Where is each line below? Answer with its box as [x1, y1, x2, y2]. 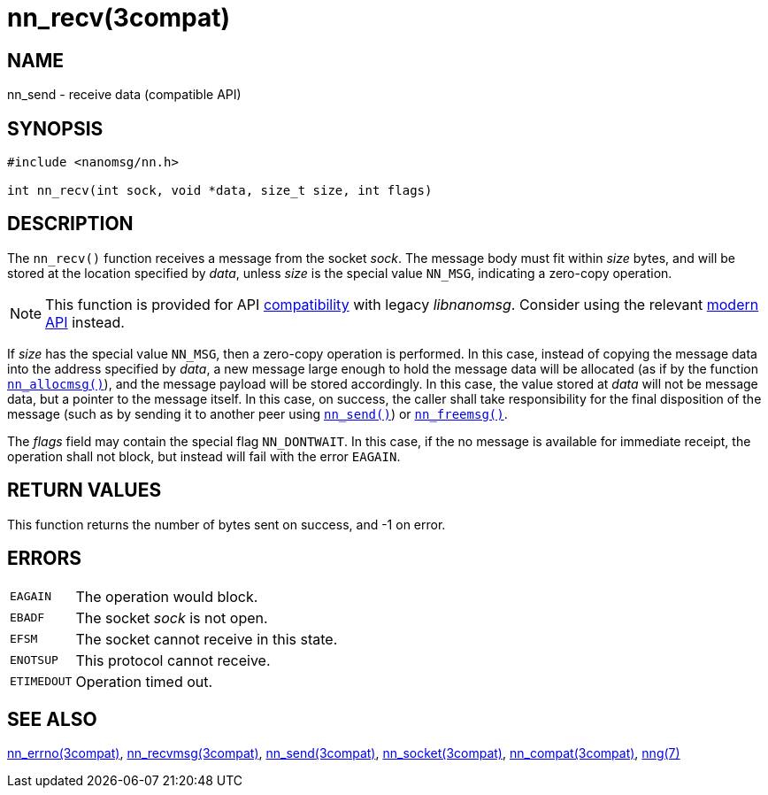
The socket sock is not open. [75, 608, 268, 627]
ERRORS [7, 547, 82, 570]
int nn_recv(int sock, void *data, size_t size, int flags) [7, 183, 433, 198]
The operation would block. [75, 587, 258, 606]
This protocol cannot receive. [75, 651, 271, 669]
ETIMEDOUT [10, 675, 73, 689]
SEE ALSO [7, 707, 97, 730]
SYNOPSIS [7, 117, 104, 140]
